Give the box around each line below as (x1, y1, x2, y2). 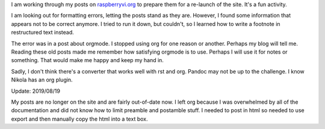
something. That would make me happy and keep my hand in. (11, 57, 164, 64)
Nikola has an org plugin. (11, 76, 73, 84)
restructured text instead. (11, 29, 75, 36)
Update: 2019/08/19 (11, 87, 60, 95)
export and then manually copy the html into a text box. (11, 115, 148, 122)
